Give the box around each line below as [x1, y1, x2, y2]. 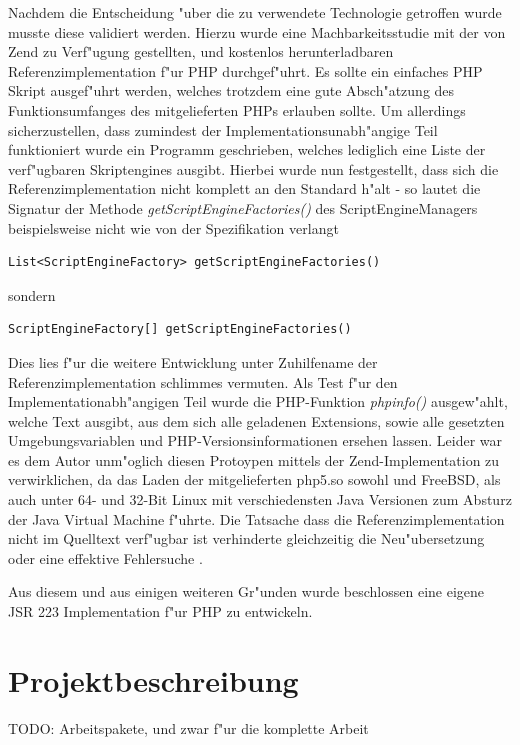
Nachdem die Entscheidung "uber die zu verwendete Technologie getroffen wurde [8, 2, 502, 22]
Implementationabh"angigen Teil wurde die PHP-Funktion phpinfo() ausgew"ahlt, [8, 391, 508, 412]
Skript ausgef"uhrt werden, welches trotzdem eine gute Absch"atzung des [8, 80, 455, 101]
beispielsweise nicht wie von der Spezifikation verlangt [8, 217, 339, 238]
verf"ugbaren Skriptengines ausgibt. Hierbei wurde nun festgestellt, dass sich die [8, 158, 499, 179]
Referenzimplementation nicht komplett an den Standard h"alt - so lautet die [8, 178, 481, 199]
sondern [8, 284, 56, 305]
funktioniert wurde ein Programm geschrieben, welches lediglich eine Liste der [8, 139, 486, 160]
